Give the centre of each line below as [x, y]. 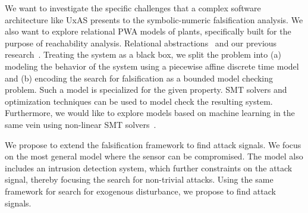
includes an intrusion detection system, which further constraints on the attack [149, 167]
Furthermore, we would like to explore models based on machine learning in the [150, 113]
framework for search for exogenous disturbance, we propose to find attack [140, 191]
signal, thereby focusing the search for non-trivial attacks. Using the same [139, 179]
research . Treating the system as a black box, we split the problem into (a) [143, 54]
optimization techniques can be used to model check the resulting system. [139, 101]
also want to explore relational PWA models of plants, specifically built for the [148, 31]
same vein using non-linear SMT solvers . [81, 124]
